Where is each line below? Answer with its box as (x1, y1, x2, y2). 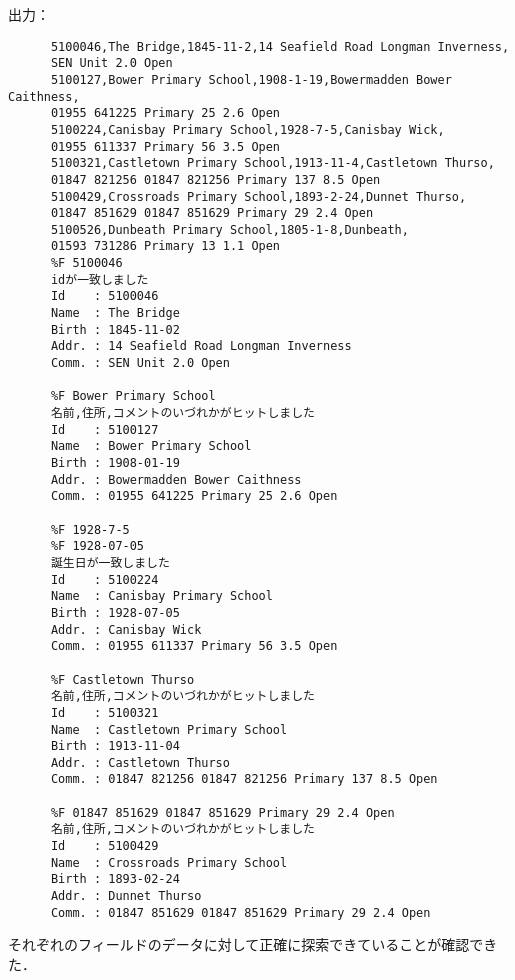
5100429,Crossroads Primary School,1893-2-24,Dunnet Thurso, (50, 189, 467, 204)
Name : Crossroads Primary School (50, 855, 288, 870)
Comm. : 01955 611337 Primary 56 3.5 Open (50, 639, 338, 654)
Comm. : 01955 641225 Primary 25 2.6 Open (50, 489, 338, 504)
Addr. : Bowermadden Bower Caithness (50, 472, 302, 487)
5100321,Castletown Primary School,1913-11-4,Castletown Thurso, (50, 156, 495, 171)
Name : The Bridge (50, 306, 180, 321)
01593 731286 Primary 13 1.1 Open (50, 239, 281, 254)
